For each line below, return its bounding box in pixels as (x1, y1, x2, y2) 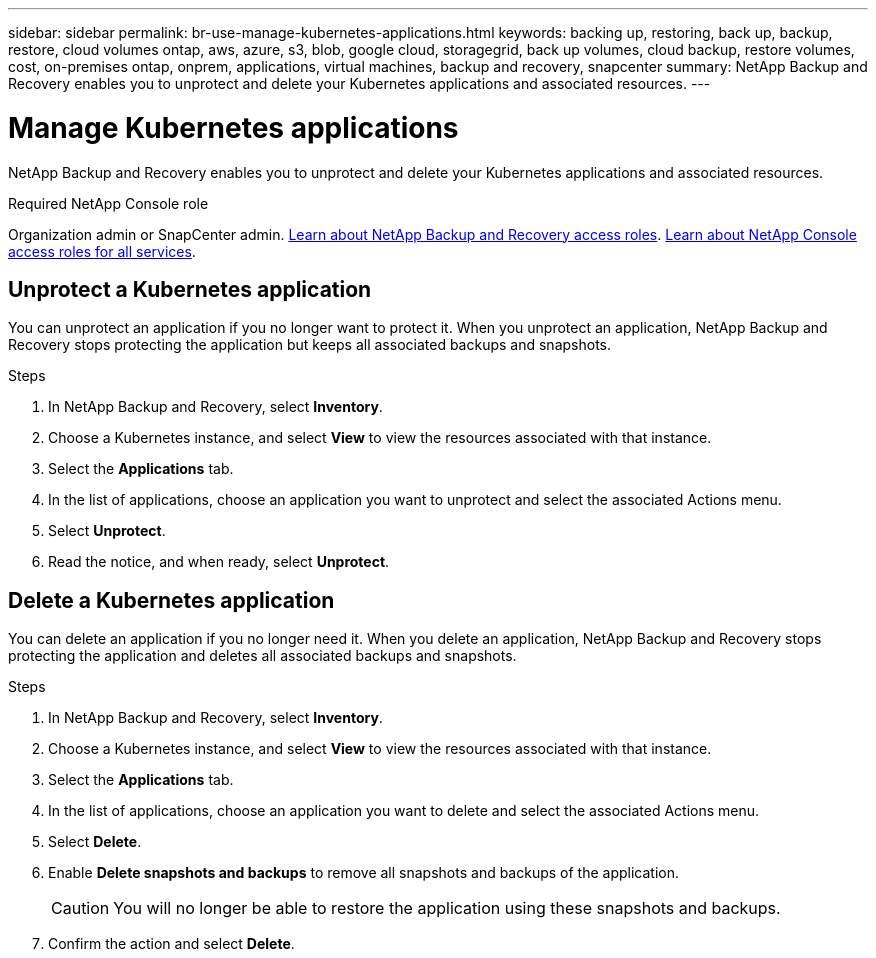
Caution (51, 898, 110, 919)
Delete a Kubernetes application (8, 587, 335, 613)
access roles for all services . (8, 242, 196, 260)
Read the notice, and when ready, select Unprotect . (48, 553, 390, 571)
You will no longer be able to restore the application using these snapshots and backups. (113, 898, 781, 919)
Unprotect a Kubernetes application (8, 276, 372, 302)
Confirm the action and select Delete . (48, 935, 295, 953)
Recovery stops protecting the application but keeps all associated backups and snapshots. (8, 336, 611, 354)
